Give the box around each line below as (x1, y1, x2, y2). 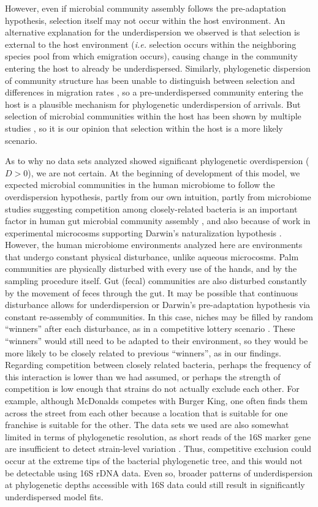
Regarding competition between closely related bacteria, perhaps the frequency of (5, 358, 311, 371)
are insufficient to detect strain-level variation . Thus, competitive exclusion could (5, 442, 312, 455)
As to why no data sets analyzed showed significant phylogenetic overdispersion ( (5, 154, 309, 167)
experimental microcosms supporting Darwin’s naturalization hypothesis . (5, 226, 282, 239)
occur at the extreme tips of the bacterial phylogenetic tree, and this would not (5, 454, 303, 467)
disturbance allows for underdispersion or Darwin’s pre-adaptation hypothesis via (5, 298, 311, 311)
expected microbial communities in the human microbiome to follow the (5, 178, 275, 191)
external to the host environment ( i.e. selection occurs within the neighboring (5, 37, 297, 50)
